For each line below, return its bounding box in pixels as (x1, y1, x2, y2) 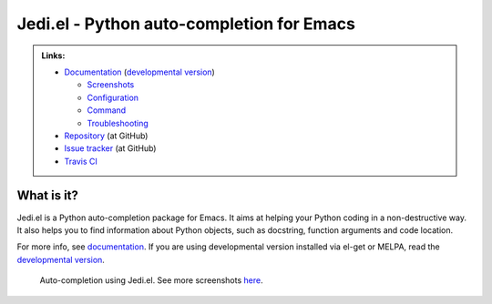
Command (87, 105, 127, 116)
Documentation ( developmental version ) (64, 66, 216, 77)
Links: (41, 50, 66, 61)
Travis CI (64, 156, 97, 167)
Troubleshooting (87, 117, 149, 128)
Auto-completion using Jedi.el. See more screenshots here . (39, 275, 263, 286)
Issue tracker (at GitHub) (64, 143, 157, 154)
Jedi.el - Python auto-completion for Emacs (16, 14, 355, 34)
